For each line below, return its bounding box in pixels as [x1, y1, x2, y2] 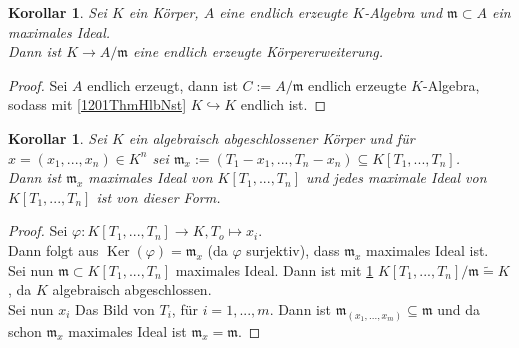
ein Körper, [128, 2, 199, 22]
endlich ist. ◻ [240, 94, 327, 115]
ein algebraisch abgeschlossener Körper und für [128, 127, 415, 148]
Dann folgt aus [8, 239, 99, 260]
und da [437, 298, 481, 319]
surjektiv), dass [246, 239, 340, 260]
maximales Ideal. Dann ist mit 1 [175, 259, 374, 280]
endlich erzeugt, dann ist [87, 74, 238, 95]
